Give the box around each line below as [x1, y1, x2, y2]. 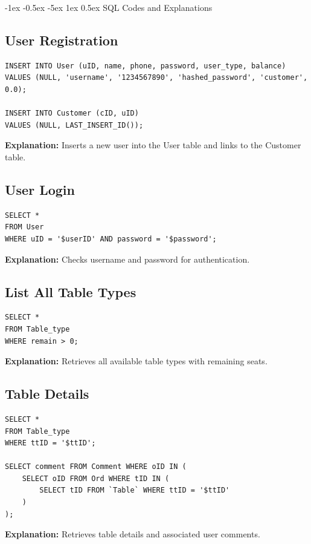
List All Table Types [5, 282, 136, 301]
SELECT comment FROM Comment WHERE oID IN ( [5, 462, 187, 471]
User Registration [5, 30, 118, 49]
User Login [5, 180, 75, 198]
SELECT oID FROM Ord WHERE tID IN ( [22, 474, 170, 483]
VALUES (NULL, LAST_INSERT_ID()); [5, 120, 144, 129]
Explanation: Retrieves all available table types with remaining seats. [5, 355, 268, 367]
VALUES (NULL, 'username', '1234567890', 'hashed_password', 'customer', [5, 73, 308, 82]
